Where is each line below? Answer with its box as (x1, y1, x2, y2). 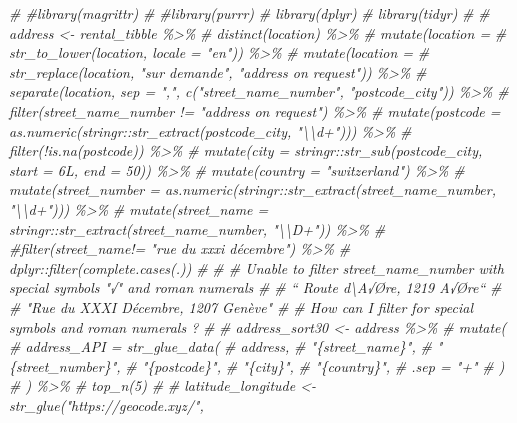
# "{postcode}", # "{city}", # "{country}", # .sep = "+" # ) (125, 355, 505, 376)
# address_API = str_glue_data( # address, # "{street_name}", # (9, 336, 432, 357)
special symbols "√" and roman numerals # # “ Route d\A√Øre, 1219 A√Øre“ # (9, 277, 502, 298)
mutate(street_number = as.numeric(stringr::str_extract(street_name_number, (9, 179, 497, 200)
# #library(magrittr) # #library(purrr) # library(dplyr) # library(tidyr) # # (9, 3, 490, 23)
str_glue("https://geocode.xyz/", (9, 394, 204, 415)
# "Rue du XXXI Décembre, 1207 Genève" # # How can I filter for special (9, 296, 474, 317)
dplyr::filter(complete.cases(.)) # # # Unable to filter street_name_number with (9, 257, 504, 278)
